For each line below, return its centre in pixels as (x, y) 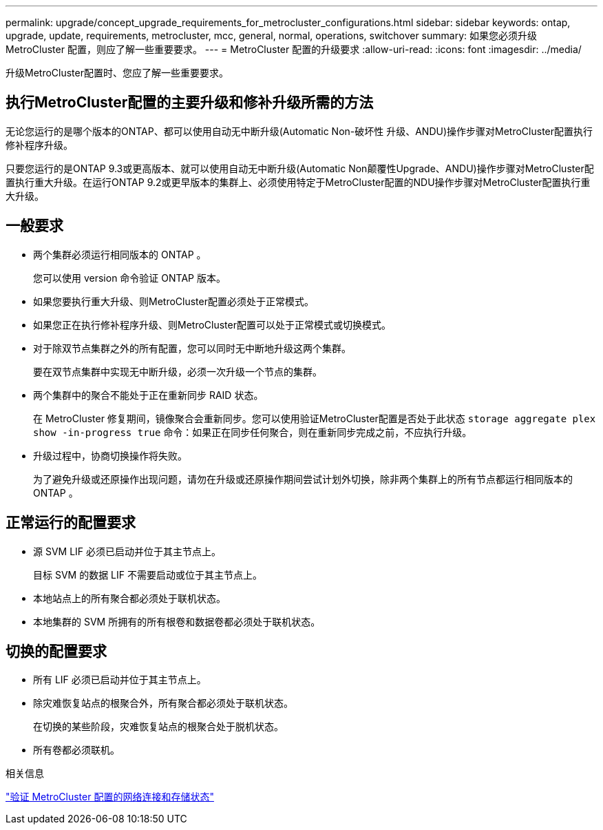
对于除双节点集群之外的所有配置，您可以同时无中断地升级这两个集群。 (192, 348)
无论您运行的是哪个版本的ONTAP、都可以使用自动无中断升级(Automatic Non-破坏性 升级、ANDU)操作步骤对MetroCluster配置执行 (299, 131)
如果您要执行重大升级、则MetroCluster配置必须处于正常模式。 (173, 301)
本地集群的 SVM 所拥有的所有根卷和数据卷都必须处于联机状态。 (177, 621)
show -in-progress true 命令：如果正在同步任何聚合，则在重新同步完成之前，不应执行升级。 (253, 432)
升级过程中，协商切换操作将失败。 (110, 455)
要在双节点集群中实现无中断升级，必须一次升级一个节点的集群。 (178, 371)
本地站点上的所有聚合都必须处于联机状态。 (129, 598)
